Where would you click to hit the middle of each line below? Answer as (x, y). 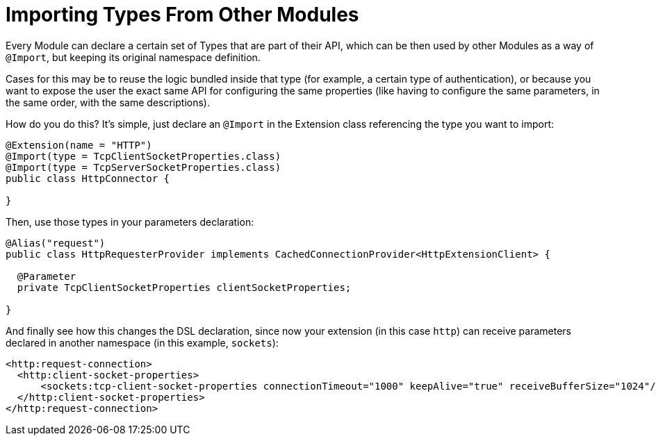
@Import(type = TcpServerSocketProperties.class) (143, 167)
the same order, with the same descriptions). (108, 102)
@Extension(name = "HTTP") (79, 145)
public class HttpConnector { (88, 178)
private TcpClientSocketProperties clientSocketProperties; (184, 287)
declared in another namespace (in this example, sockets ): (142, 342)
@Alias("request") (56, 243)
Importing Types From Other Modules (182, 15)
